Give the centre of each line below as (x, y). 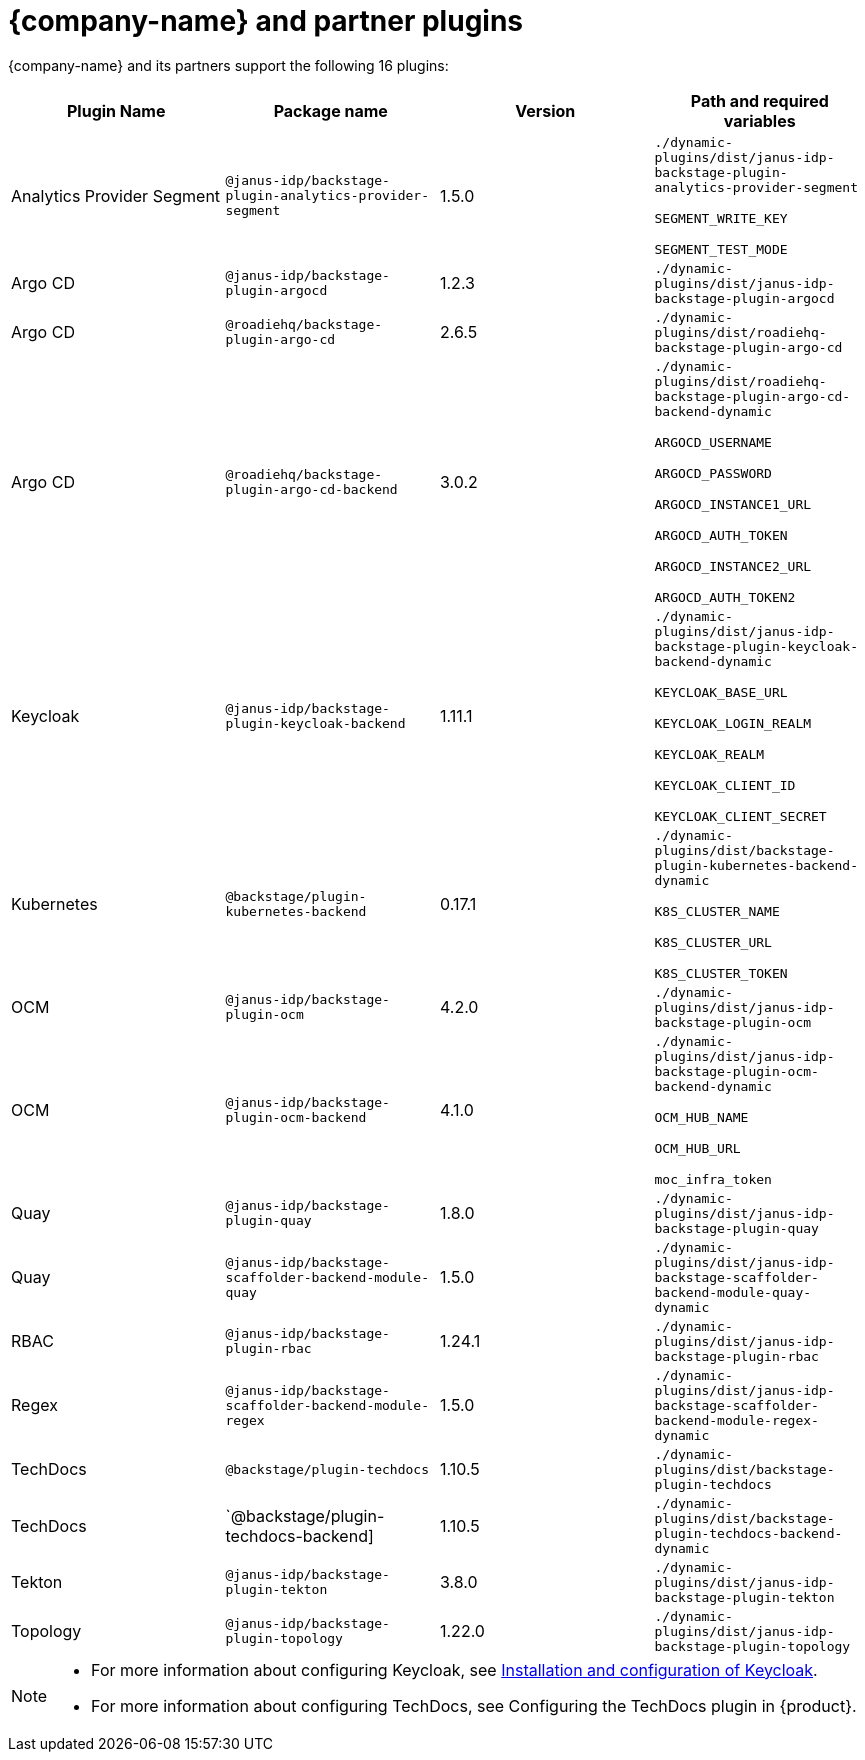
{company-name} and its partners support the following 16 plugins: (228, 65)
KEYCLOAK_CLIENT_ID (725, 785)
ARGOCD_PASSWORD (713, 473)
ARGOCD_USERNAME (713, 442)
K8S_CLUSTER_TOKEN (721, 973)
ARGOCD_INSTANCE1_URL (733, 504)
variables (759, 120)
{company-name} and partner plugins (266, 21)
